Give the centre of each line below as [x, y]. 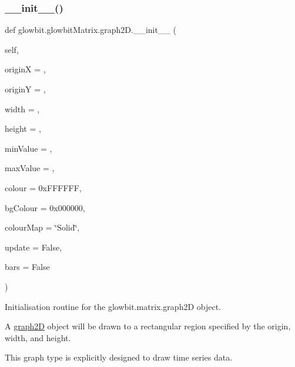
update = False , [33, 247]
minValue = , [29, 148]
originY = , [25, 89]
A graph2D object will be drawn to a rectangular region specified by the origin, [148, 326]
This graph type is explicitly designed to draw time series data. [119, 357]
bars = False [27, 267]
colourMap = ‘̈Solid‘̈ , [42, 227]
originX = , [25, 69]
